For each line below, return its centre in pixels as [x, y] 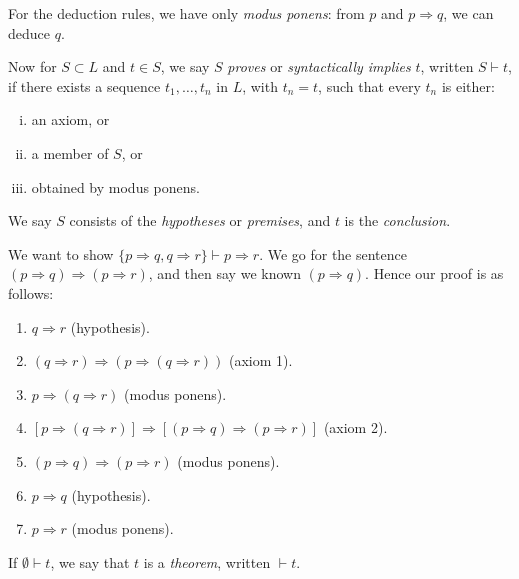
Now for [32, 66]
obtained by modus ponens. [115, 186]
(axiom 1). [261, 360]
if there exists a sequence [84, 85]
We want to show [61, 253]
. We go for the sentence [333, 253]
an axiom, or [70, 119]
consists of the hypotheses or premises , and [200, 220]
